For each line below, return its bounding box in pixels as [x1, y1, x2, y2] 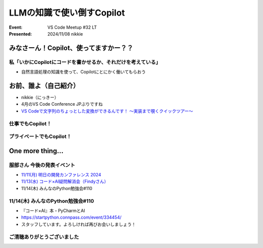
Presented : [9, 31, 32, 37]
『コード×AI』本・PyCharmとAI [21, 208, 85, 213]
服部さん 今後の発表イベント [9, 161, 75, 168]
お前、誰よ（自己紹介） [9, 81, 80, 90]
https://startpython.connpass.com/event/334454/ [21, 214, 122, 220]
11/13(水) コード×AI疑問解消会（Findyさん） [21, 178, 109, 185]
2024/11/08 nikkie [47, 31, 83, 37]
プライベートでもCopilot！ [9, 133, 72, 140]
